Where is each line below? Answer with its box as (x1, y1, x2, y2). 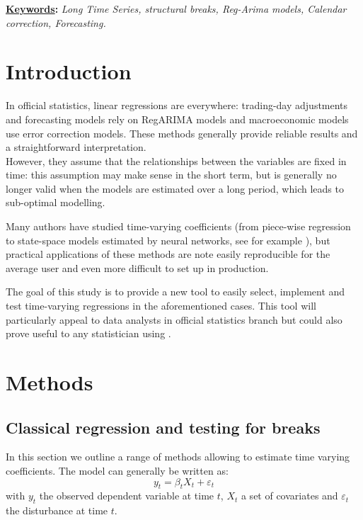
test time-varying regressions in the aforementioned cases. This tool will (6, 298, 316, 313)
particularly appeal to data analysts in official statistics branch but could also (6, 312, 342, 327)
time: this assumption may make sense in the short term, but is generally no (6, 167, 337, 182)
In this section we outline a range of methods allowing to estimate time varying (6, 449, 350, 464)
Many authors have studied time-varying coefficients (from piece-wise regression (6, 219, 351, 234)
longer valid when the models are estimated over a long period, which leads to (6, 181, 344, 196)
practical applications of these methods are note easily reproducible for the (6, 247, 330, 261)
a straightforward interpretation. (6, 140, 146, 154)
